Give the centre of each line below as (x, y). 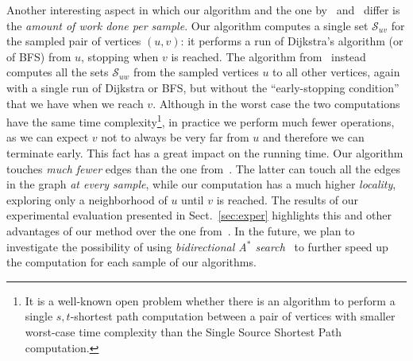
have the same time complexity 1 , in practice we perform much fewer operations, (201, 120)
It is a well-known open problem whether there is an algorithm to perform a (210, 300)
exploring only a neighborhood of (87, 199)
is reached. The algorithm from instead (268, 56)
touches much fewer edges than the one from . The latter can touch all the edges (204, 168)
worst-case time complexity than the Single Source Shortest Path (183, 331)
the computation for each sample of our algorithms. (131, 262)
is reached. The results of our (288, 199)
